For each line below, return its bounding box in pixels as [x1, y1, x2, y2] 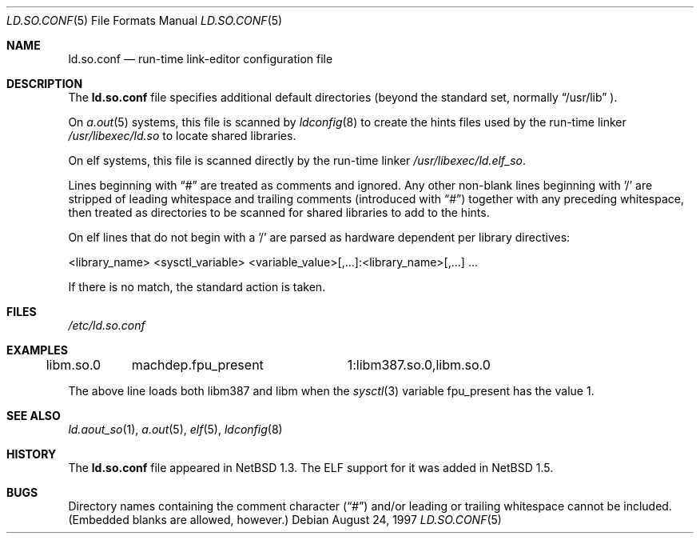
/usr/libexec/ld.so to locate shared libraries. [68, 129, 296, 142]
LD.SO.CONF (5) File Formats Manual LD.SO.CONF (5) [6, 14, 283, 27]
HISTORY [6, 447, 57, 461]
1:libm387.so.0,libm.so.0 [347, 357, 491, 373]
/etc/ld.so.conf [68, 318, 145, 332]
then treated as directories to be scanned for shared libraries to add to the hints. [68, 206, 490, 219]
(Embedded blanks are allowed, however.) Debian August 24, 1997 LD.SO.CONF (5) [68, 513, 502, 526]
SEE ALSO [6, 409, 61, 422]
